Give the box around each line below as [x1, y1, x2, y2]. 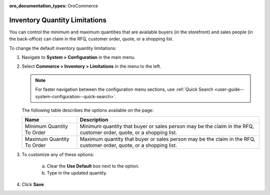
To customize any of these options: [21, 152, 94, 158]
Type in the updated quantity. [46, 170, 107, 176]
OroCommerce [67, 3, 98, 8]
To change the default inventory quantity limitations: [9, 45, 117, 51]
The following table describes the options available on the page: [21, 107, 154, 113]
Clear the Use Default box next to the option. [46, 163, 139, 169]
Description [79, 116, 108, 123]
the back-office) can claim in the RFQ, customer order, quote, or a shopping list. [9, 36, 173, 42]
